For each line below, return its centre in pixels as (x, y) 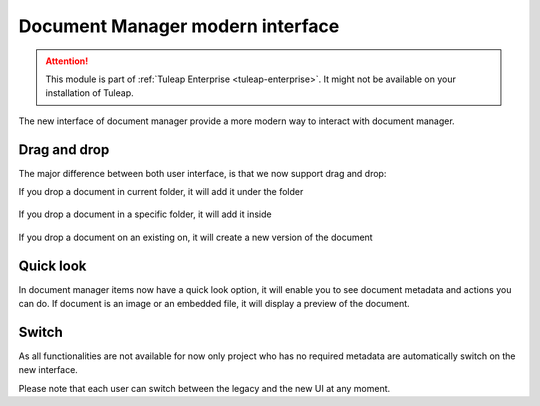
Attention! (67, 61)
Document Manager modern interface (179, 26)
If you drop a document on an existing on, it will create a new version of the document (196, 237)
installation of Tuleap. (89, 93)
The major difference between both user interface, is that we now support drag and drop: (202, 173)
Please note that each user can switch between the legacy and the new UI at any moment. (204, 388)
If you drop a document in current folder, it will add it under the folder (161, 192)
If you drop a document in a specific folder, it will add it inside (145, 214)
